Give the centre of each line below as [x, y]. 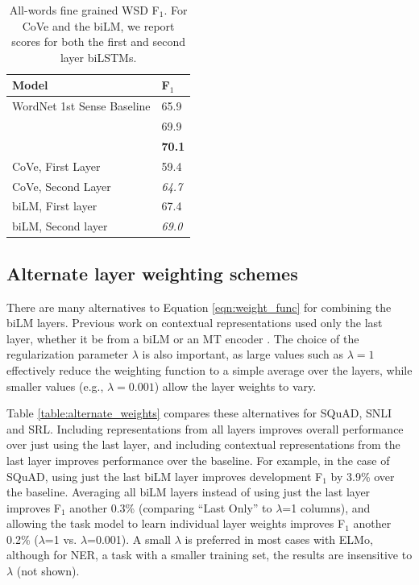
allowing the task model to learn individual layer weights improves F [176, 523]
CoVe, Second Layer [62, 186]
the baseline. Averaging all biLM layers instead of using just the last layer [189, 492]
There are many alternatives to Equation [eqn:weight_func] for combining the [199, 307]
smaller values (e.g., [55, 386]
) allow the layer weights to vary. [235, 386]
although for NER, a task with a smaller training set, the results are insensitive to [209, 555]
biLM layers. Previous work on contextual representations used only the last [195, 323]
